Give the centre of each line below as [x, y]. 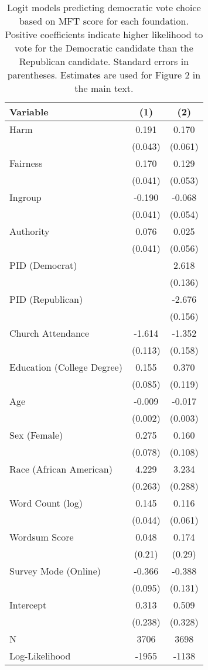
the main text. [104, 88]
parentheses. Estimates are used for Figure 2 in [104, 75]
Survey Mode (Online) [55, 571]
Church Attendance [50, 333]
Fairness [26, 163]
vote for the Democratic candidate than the [104, 48]
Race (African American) [61, 469]
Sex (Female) [36, 435]
